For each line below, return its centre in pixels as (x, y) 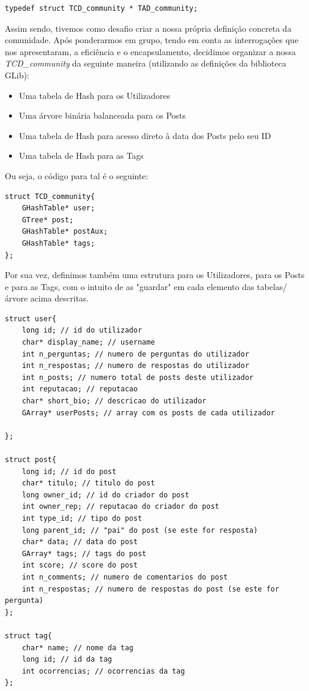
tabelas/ (272, 286)
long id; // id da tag (67, 660)
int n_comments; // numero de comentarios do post (125, 577)
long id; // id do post (69, 471)
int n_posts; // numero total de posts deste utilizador (138, 377)
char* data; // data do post (80, 542)
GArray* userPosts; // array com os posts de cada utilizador (149, 413)
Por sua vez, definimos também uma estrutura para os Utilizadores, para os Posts (155, 275)
